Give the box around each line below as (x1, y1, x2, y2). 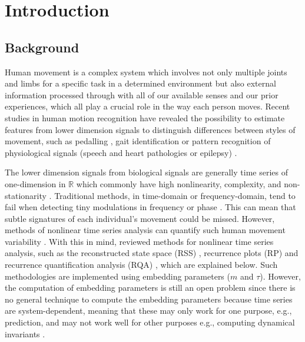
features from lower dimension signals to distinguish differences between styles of (5, 123, 296, 135)
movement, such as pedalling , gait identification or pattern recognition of (5, 135, 271, 147)
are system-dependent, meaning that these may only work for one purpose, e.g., (5, 304, 292, 317)
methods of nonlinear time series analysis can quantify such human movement (5, 224, 286, 236)
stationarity (5, 189, 47, 201)
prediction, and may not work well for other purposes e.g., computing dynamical (5, 316, 295, 328)
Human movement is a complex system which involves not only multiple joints (5, 65, 287, 78)
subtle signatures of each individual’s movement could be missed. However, (5, 212, 275, 224)
